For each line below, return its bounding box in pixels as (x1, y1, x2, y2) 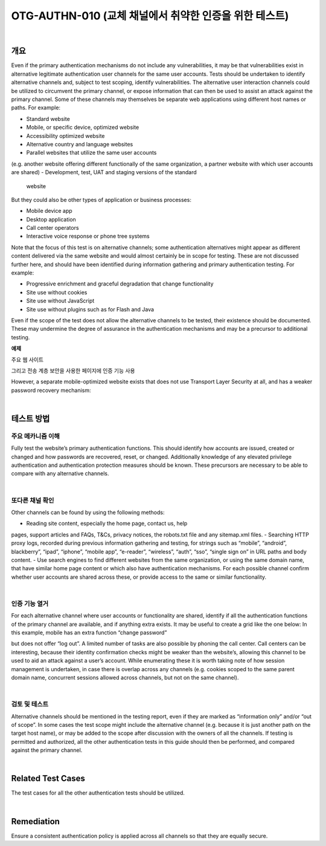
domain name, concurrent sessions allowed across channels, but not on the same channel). (11, 674, 239, 681)
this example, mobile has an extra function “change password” (11, 629, 167, 636)
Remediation (11, 816, 60, 827)
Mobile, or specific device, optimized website (26, 124, 139, 131)
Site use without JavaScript (26, 297, 95, 305)
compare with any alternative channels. (11, 470, 109, 477)
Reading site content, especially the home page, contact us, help (26, 520, 188, 527)
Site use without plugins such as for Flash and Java (26, 305, 154, 313)
